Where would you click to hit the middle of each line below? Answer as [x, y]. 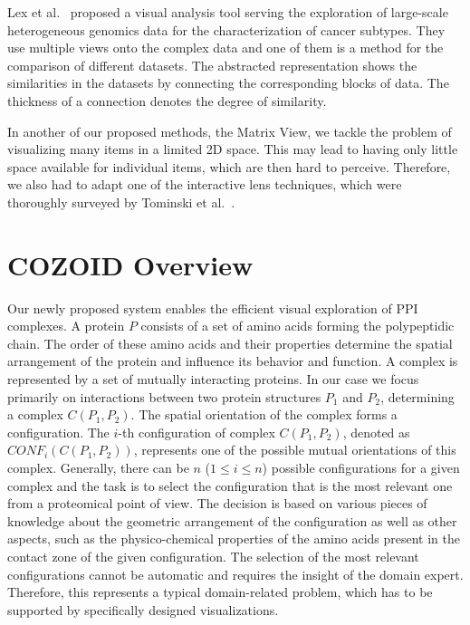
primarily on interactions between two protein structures [164, 396]
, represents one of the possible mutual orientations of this [295, 450]
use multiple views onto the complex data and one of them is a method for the [225, 48]
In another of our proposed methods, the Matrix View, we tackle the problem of [230, 131]
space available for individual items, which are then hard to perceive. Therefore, [229, 166]
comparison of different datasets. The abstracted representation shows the [212, 65]
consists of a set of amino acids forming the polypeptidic [297, 326]
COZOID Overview [130, 264]
